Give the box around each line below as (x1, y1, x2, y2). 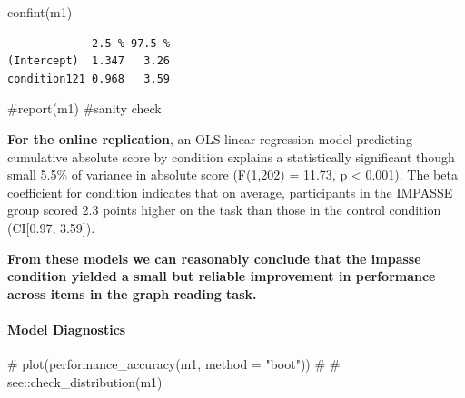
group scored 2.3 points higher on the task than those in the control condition (7, 200, 441, 219)
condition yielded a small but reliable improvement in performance (7, 267, 436, 286)
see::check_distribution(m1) (7, 372, 163, 391)
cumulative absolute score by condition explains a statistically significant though (7, 147, 455, 166)
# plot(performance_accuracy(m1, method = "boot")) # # (7, 354, 341, 374)
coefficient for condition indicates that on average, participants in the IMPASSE (7, 182, 453, 201)
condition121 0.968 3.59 (7, 72, 170, 85)
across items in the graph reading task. (7, 284, 257, 303)
